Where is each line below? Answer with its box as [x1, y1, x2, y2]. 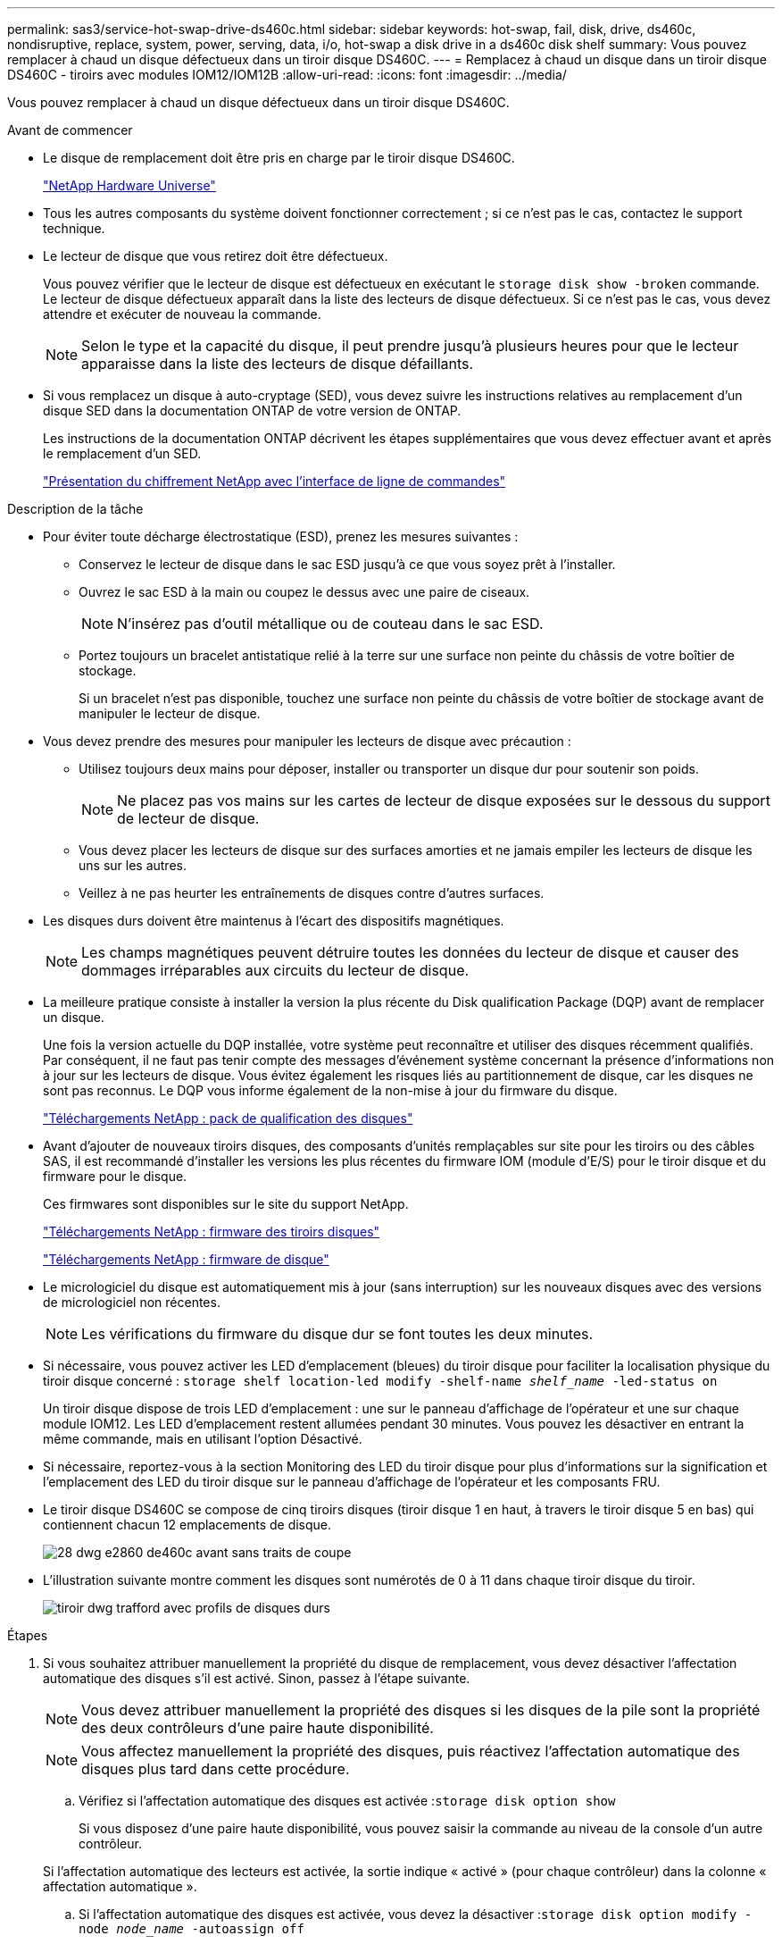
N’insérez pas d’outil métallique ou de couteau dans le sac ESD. [117, 615, 544, 633]
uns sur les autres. [79, 858, 187, 873]
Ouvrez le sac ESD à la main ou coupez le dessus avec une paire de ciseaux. [79, 584, 530, 599]
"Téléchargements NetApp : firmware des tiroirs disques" [43, 1224, 380, 1239]
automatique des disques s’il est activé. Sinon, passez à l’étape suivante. [43, 1671, 470, 1686]
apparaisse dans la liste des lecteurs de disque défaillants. [81, 355, 474, 373]
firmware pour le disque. [43, 1169, 187, 1184]
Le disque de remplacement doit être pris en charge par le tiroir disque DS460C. [43, 150, 515, 165]
